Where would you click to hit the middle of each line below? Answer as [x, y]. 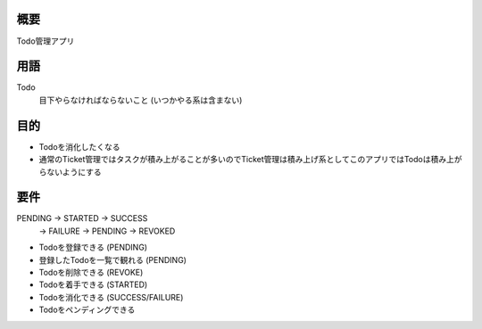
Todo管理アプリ [46, 41]
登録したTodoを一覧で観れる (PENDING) [113, 259]
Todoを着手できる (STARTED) [93, 284]
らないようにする [70, 172]
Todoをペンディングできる [87, 310]
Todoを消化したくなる [79, 146]
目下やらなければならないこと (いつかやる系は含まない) [141, 100]
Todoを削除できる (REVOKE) [91, 272]
